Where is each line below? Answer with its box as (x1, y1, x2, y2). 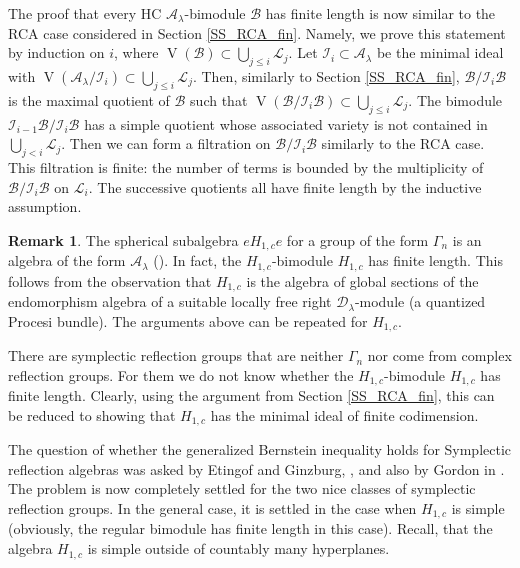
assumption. (8, 196, 82, 217)
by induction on (8, 42, 105, 63)
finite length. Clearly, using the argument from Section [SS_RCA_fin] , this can (8, 385, 495, 406)
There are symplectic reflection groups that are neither (8, 345, 344, 366)
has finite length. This (368, 250, 503, 271)
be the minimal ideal (376, 42, 504, 63)
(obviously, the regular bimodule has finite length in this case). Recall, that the (8, 518, 493, 539)
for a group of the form (286, 229, 429, 250)
